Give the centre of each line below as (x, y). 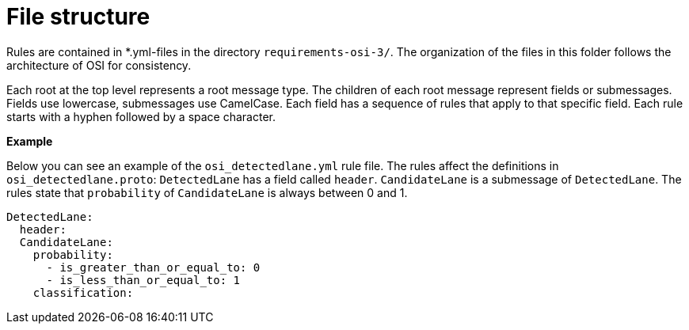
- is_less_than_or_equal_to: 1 (143, 280)
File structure (78, 17)
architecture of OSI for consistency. (99, 65)
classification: (83, 292)
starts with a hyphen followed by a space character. (141, 116)
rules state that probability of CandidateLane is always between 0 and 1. (207, 192)
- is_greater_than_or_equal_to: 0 (153, 267)
